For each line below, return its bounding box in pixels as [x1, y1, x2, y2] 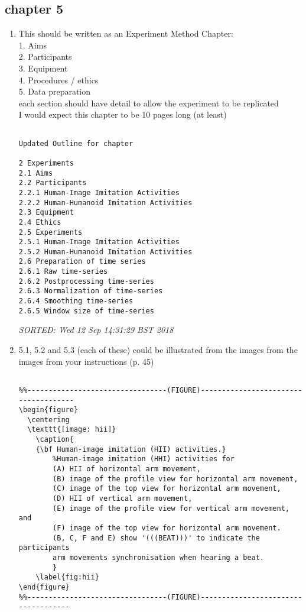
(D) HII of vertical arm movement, [53, 494, 193, 503]
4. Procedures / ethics [18, 73, 99, 86]
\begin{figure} [18, 406, 79, 415]
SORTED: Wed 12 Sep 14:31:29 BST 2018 [18, 323, 174, 336]
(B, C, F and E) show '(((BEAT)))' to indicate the [53, 533, 260, 542]
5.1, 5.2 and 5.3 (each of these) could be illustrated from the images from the [18, 344, 298, 356]
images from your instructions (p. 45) [18, 355, 154, 367]
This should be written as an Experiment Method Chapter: [18, 27, 233, 40]
